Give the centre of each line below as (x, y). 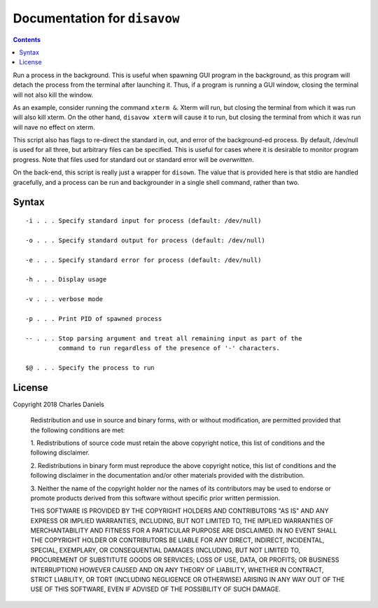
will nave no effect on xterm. (54, 127)
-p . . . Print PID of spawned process (94, 318)
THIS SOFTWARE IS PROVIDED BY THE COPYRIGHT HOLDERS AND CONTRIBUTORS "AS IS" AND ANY (180, 511)
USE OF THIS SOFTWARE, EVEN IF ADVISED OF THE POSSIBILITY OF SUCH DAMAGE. (156, 589)
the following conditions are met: (78, 430)
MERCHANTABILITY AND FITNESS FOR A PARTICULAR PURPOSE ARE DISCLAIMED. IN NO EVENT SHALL (184, 531)
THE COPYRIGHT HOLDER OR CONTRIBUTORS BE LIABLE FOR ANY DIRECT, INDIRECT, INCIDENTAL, (177, 540)
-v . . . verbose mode (64, 299)
